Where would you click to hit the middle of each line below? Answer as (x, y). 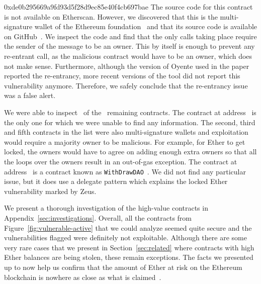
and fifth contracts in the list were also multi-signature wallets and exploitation (126, 132)
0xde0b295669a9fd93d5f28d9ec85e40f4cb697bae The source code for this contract (128, 7)
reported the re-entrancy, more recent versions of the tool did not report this (122, 76)
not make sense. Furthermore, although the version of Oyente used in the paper (127, 66)
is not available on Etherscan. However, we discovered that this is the (111, 16)
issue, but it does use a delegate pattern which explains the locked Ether (116, 181)
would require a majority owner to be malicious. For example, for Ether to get (125, 141)
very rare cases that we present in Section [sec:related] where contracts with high (129, 247)
